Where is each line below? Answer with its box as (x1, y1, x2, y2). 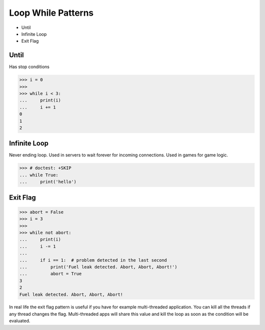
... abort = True (19, 271, 82, 277)
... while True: (19, 172, 59, 178)
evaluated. (9, 318, 30, 324)
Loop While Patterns (9, 7, 94, 18)
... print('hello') (19, 179, 77, 185)
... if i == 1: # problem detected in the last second (19, 257, 167, 263)
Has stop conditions (9, 64, 50, 70)
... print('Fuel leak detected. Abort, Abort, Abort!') (19, 264, 178, 270)
